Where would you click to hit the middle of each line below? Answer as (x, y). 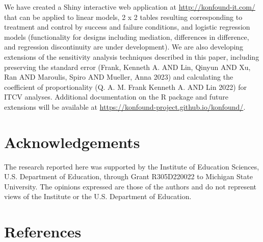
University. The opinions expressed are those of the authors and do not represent (130, 186)
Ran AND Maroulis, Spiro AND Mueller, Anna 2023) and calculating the (119, 77)
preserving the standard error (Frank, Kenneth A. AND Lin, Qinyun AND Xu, (127, 67)
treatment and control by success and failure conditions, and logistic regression (127, 27)
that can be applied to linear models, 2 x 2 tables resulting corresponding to (123, 17)
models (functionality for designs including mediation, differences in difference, (127, 37)
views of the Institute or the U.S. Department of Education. (98, 196)
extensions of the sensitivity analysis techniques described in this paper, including (132, 56)
